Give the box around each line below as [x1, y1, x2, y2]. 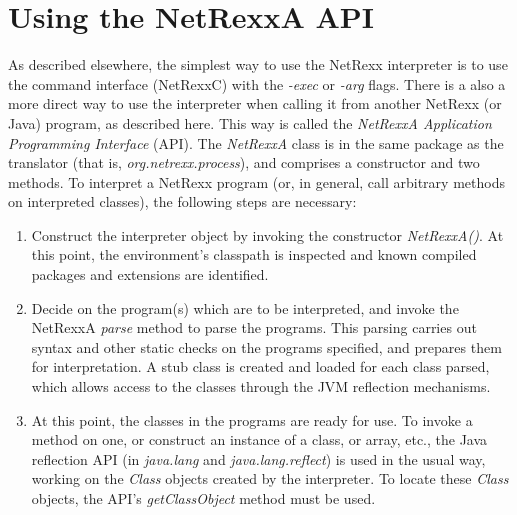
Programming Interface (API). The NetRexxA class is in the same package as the [8, 132, 504, 153]
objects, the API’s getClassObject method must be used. [31, 488, 376, 508]
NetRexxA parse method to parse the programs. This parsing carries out [31, 317, 477, 338]
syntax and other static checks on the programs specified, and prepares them [31, 336, 502, 357]
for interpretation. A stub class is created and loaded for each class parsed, [31, 356, 490, 377]
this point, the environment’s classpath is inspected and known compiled [31, 244, 477, 265]
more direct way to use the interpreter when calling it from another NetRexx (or [8, 93, 502, 114]
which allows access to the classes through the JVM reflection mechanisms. [31, 376, 491, 397]
